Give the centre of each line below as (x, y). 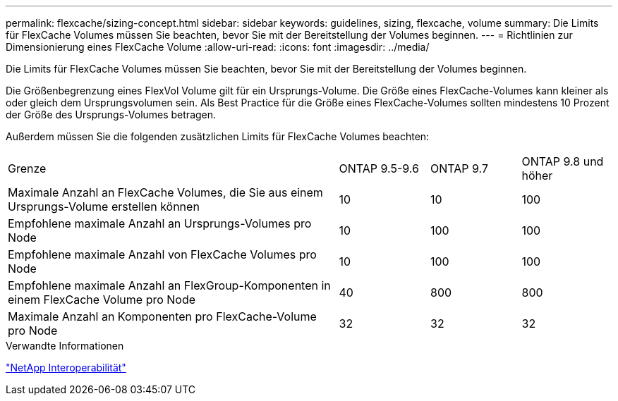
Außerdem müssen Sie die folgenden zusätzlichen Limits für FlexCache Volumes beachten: (218, 136)
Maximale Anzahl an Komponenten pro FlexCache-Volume (162, 316)
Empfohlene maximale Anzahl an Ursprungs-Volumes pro (160, 223)
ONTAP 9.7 (459, 168)
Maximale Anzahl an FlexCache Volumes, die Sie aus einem (165, 192)
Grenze (27, 168)
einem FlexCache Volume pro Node (102, 300)
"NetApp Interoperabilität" (66, 368)
